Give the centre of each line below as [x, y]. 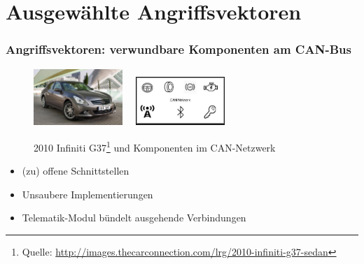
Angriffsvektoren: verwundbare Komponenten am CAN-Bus [178, 49]
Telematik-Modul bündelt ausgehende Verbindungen [134, 218]
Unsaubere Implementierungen [87, 194]
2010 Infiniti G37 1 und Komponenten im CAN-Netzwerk [155, 146]
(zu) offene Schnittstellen [76, 171]
